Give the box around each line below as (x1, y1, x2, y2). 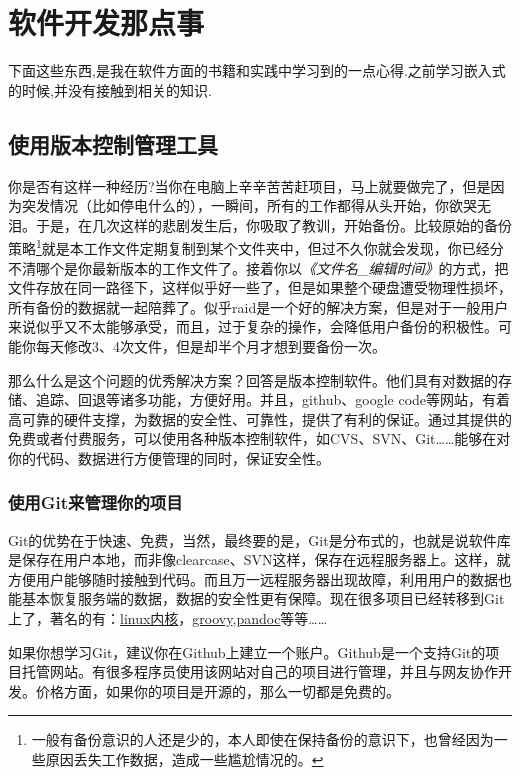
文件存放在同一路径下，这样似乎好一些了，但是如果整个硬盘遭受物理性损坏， (8, 277, 512, 298)
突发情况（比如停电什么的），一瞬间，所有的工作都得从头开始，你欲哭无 (21, 195, 491, 216)
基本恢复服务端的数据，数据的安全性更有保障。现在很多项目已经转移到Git (21, 588, 505, 609)
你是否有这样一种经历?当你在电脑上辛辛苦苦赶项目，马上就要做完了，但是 (8, 175, 491, 196)
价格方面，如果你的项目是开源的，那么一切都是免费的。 (35, 680, 400, 701)
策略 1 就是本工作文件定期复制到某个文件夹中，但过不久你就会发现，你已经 (8, 235, 490, 258)
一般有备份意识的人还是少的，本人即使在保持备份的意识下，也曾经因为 (31, 729, 494, 750)
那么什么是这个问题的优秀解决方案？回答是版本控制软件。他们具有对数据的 (8, 369, 498, 390)
